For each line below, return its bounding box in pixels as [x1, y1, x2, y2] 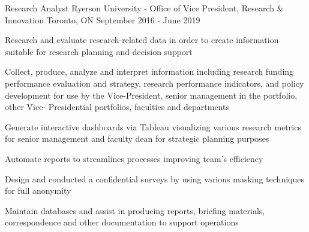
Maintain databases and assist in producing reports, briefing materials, [5, 204, 265, 216]
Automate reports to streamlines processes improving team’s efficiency [5, 152, 263, 164]
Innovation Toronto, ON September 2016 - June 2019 [5, 13, 200, 26]
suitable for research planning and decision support [5, 45, 193, 57]
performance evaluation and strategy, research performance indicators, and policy [5, 77, 304, 89]
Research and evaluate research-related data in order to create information [5, 33, 279, 46]
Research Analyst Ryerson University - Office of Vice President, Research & [5, 2, 284, 14]
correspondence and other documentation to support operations [5, 216, 239, 228]
